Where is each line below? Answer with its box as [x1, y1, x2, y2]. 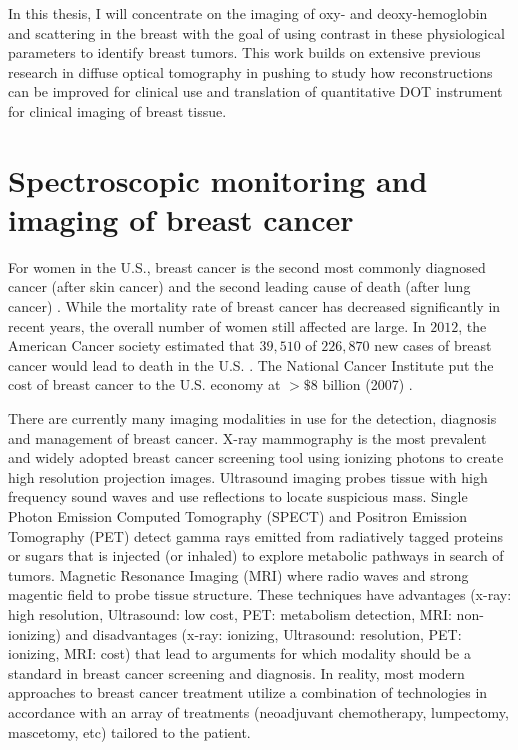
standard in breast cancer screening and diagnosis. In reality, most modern [8, 662, 465, 683]
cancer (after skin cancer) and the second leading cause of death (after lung [8, 276, 471, 297]
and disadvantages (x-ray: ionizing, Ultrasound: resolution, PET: [65, 623, 462, 644]
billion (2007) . [322, 374, 413, 395]
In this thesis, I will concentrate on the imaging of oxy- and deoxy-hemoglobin [8, 3, 488, 23]
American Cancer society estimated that [8, 335, 255, 356]
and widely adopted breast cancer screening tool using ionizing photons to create [8, 447, 504, 468]
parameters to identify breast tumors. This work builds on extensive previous [8, 42, 481, 63]
